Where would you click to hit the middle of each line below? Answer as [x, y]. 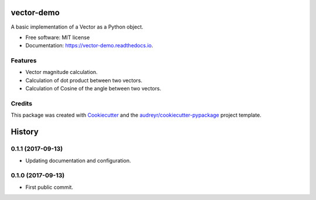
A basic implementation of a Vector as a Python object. [77, 27]
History [25, 132]
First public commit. [49, 187]
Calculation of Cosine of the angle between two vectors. [93, 89]
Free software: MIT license [58, 37]
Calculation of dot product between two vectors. [84, 80]
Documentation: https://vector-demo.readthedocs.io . [89, 45]
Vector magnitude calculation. [61, 72]
